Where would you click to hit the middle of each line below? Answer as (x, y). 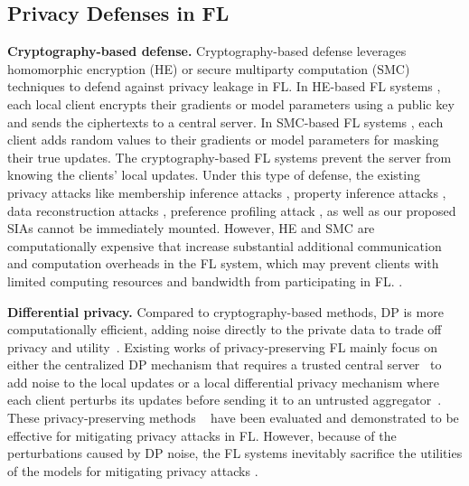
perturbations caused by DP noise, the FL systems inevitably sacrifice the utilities (235, 453)
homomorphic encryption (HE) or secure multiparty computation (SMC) (209, 68)
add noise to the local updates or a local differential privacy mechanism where (223, 382)
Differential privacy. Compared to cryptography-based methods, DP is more (225, 311)
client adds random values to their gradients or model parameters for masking (223, 140)
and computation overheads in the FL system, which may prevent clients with (223, 263)
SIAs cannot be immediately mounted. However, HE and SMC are (191, 228)
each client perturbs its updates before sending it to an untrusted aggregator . (225, 400)
